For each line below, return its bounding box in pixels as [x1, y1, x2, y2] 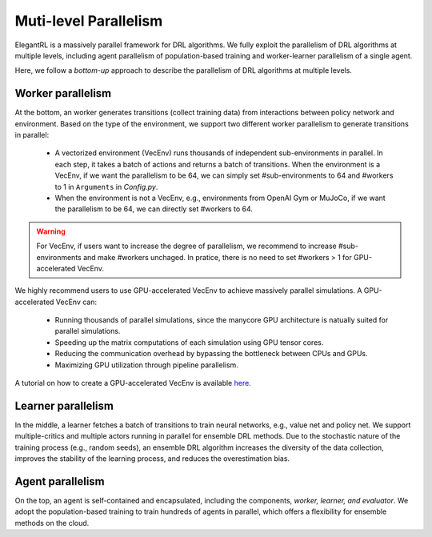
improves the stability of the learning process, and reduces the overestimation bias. [14, 454, 290, 463]
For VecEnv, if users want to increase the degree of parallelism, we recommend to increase [36, 241, 337, 251]
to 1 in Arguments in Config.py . [54, 182, 158, 191]
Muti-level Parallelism [14, 12, 163, 30]
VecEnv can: [55, 297, 98, 307]
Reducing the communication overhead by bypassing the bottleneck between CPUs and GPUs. [54, 349, 368, 359]
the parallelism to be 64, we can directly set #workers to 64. [54, 204, 254, 214]
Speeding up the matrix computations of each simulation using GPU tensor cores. [54, 337, 324, 347]
